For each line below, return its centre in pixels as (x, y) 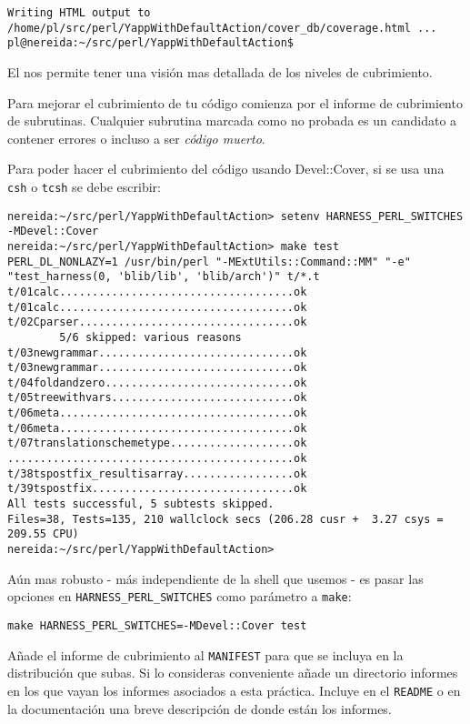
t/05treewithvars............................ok (157, 398)
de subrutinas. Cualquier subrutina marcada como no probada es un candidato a (232, 121)
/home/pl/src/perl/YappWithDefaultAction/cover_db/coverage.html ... (222, 28)
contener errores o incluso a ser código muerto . (136, 138)
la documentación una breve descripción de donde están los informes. (200, 708)
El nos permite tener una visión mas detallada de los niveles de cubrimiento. (220, 71)
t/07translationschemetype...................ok (157, 443)
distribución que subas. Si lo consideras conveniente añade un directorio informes (233, 673)
